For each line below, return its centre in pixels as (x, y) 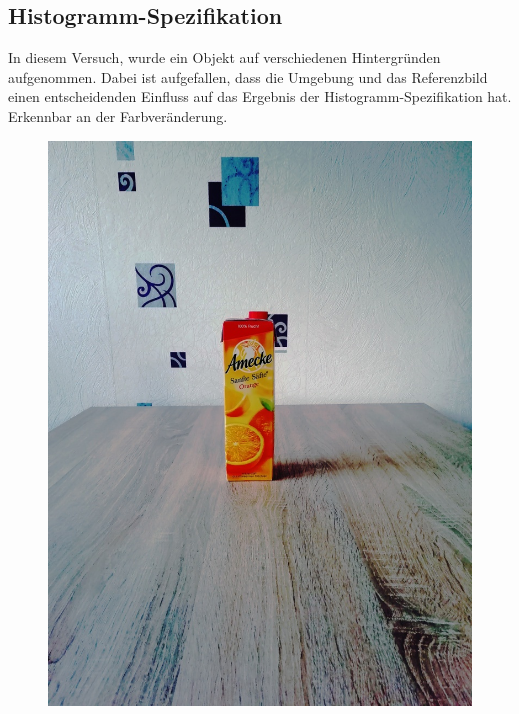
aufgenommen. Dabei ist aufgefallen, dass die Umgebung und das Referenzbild (248, 76)
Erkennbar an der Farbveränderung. (118, 115)
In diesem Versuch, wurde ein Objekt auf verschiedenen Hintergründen (224, 57)
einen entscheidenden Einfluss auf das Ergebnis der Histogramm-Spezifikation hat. (260, 96)
